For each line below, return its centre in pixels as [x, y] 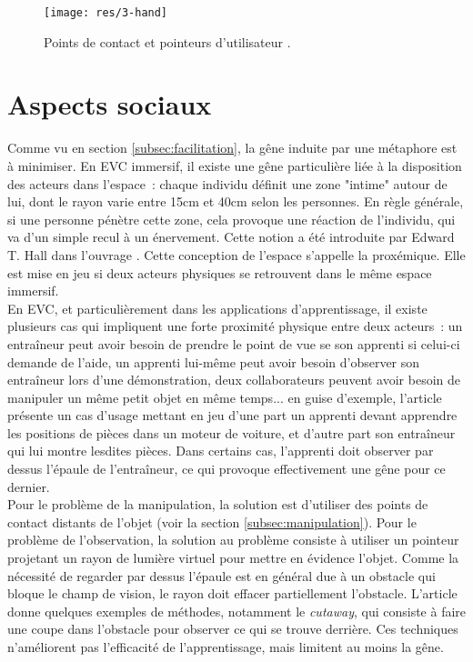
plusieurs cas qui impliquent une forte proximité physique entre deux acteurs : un [235, 326]
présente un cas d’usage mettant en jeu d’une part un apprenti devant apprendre [232, 415]
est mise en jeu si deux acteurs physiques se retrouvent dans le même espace [220, 272]
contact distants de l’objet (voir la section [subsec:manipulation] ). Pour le [212, 522]
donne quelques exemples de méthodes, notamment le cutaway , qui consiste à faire [237, 611]
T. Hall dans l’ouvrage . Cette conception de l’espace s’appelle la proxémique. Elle [236, 254]
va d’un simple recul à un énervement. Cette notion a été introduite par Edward [231, 237]
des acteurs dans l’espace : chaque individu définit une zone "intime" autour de [227, 183]
